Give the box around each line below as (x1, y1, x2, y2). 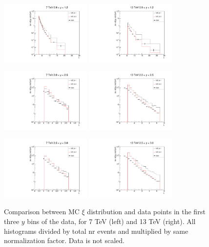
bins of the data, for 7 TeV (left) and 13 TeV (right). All (27, 216, 196, 226)
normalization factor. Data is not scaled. (4, 235, 125, 246)
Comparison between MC (4, 206, 80, 217)
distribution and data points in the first (87, 206, 206, 217)
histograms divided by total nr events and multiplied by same (4, 225, 188, 236)
